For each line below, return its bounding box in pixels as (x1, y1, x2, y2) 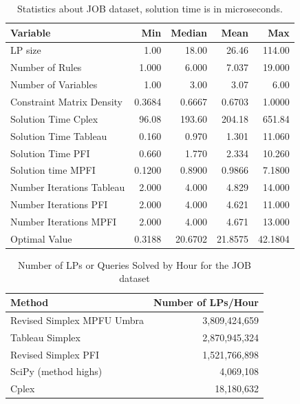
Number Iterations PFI (10, 197, 108, 212)
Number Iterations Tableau (10, 180, 125, 194)
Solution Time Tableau (10, 128, 107, 143)
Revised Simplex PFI (10, 347, 99, 361)
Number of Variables (10, 77, 98, 92)
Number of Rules (10, 60, 82, 74)
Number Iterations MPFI (10, 214, 117, 228)
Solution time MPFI (10, 163, 96, 177)
